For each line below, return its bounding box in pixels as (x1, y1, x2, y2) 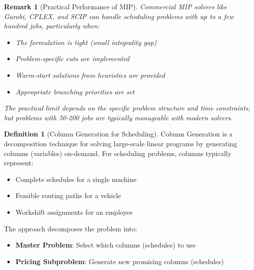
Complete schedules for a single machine (15, 174, 137, 184)
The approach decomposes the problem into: (4, 223, 137, 233)
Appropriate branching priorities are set (15, 86, 135, 96)
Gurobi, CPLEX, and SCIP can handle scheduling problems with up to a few (4, 11, 234, 21)
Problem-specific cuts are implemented (15, 53, 129, 64)
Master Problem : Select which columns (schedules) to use (15, 240, 196, 250)
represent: (4, 157, 33, 168)
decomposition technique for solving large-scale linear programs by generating (4, 138, 237, 148)
